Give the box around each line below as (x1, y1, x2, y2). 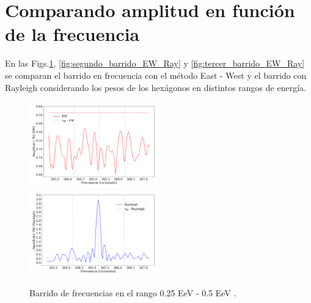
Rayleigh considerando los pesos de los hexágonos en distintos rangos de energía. (5, 81, 306, 93)
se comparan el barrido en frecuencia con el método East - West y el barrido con (5, 68, 307, 81)
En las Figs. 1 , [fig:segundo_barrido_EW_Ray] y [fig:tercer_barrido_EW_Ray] (5, 57, 305, 70)
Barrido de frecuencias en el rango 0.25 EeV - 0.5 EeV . (29, 287, 236, 299)
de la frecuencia (5, 21, 140, 46)
